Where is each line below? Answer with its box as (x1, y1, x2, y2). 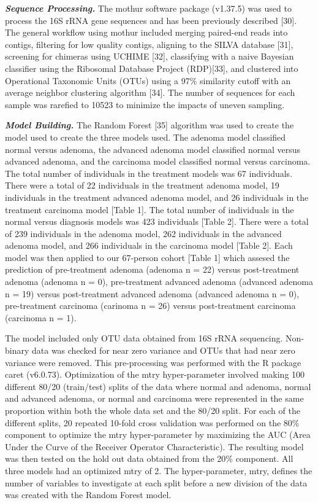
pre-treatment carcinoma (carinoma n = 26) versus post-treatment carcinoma (5, 299, 296, 312)
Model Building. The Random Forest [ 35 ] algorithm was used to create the (5, 119, 294, 131)
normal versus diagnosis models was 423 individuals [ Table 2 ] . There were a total (5, 215, 309, 228)
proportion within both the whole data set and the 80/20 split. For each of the (5, 404, 300, 416)
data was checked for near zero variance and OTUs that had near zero (32, 344, 295, 357)
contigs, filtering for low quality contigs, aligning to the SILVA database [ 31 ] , (5, 37, 293, 50)
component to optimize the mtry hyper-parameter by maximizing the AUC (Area (5, 428, 311, 441)
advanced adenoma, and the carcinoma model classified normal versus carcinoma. (5, 155, 311, 168)
